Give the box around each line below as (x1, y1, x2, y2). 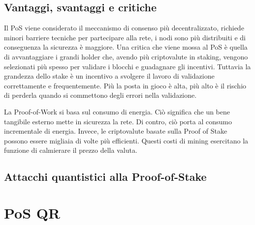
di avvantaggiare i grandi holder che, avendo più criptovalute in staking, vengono (4, 51, 248, 61)
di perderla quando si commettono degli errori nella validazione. (4, 90, 197, 100)
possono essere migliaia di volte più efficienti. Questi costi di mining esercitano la (4, 135, 249, 145)
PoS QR (4, 202, 61, 223)
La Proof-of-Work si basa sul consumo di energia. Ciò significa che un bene (4, 106, 230, 116)
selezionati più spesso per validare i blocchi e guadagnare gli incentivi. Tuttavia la (4, 61, 251, 71)
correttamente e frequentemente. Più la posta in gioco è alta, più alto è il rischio (4, 80, 247, 90)
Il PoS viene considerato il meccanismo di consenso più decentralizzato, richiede (4, 23, 244, 33)
